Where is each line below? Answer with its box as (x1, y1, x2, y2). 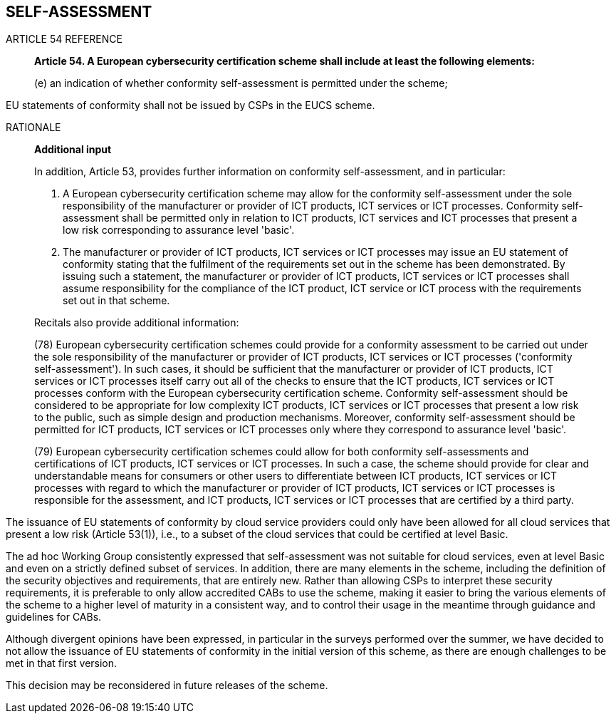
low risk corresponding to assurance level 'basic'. (63, 224, 295, 237)
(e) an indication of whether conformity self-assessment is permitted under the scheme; (34, 77, 448, 90)
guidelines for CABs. (6, 611, 102, 624)
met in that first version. (6, 657, 118, 670)
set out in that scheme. (63, 294, 170, 307)
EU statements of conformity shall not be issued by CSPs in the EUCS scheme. (6, 99, 375, 112)
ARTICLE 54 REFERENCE (6, 33, 122, 46)
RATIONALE (6, 121, 61, 134)
